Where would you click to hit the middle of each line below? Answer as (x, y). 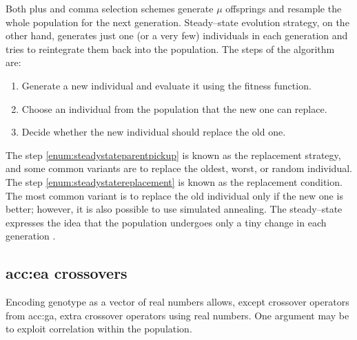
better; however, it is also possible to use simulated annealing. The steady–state (174, 209)
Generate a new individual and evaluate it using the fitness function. (166, 85)
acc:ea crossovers (67, 273)
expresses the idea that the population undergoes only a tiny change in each (166, 222)
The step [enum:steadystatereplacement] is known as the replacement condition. (174, 181)
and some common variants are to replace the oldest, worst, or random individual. (179, 168)
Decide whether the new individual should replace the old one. (154, 132)
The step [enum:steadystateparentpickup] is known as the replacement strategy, (173, 155)
